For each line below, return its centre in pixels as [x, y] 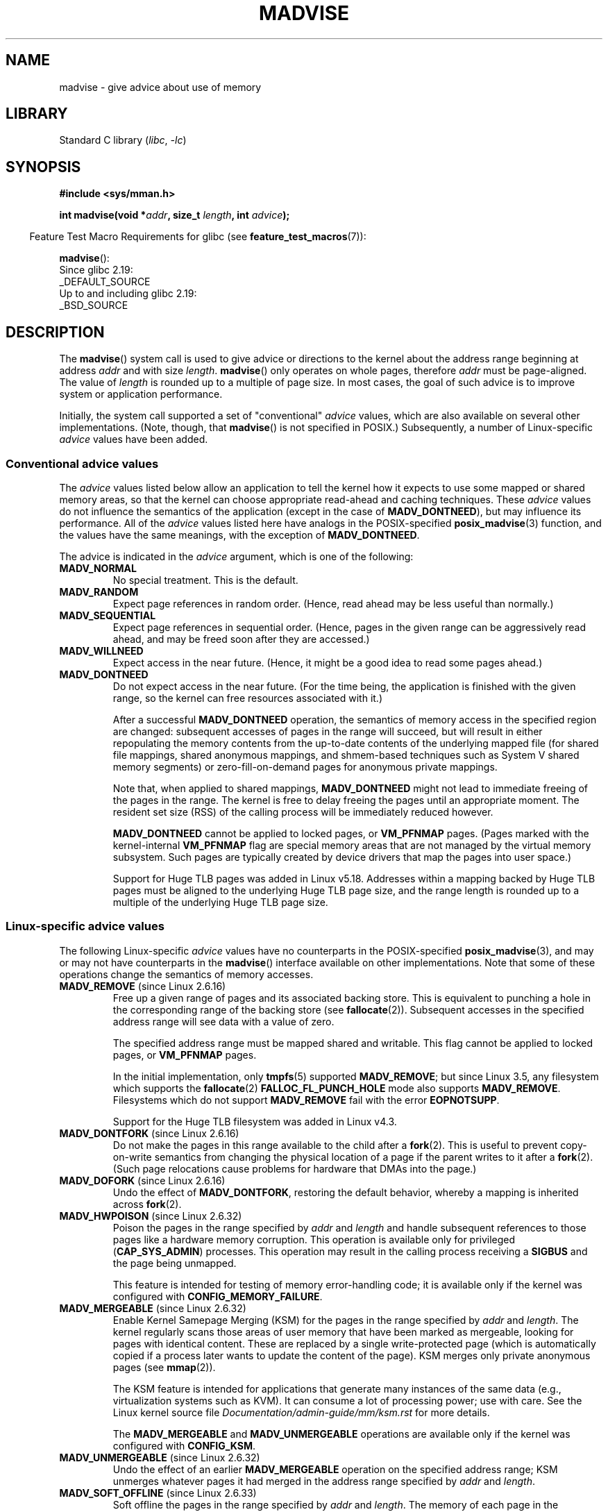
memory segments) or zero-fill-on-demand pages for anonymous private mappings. [305, 766]
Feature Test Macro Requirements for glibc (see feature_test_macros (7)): [198, 237]
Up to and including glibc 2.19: [128, 294]
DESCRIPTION [55, 332]
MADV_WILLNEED [101, 650]
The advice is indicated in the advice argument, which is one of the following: [236, 556]
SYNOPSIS [43, 167]
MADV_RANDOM [99, 591]
